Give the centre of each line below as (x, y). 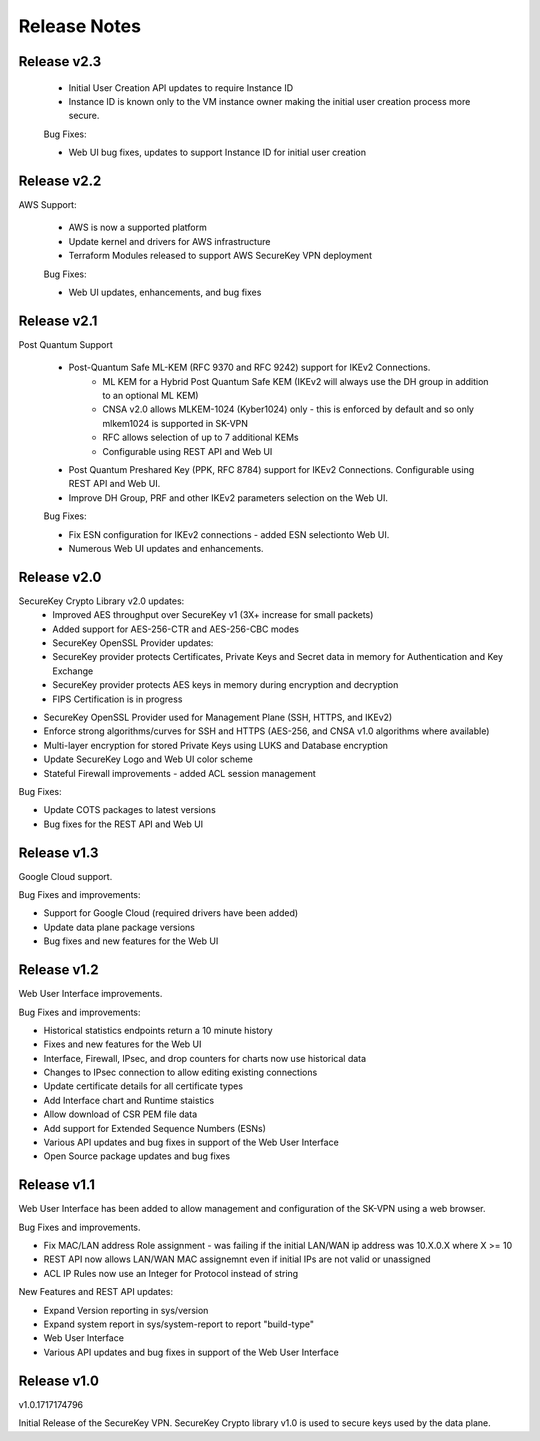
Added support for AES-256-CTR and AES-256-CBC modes (176, 629)
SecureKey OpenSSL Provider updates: (133, 643)
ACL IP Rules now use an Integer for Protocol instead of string (171, 1273)
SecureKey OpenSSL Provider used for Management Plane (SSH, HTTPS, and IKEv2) (218, 717)
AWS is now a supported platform (137, 227)
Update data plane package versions (119, 927)
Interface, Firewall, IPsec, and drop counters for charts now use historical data (205, 1058)
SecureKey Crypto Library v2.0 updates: (101, 601)
